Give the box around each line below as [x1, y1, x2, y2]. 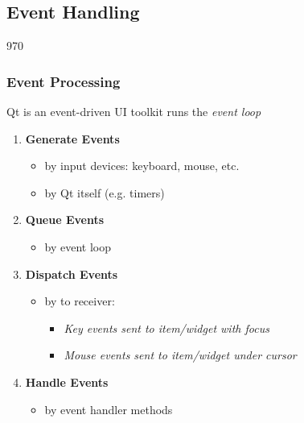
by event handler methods [44, 400, 173, 417]
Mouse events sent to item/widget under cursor [64, 346, 297, 363]
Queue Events [25, 211, 105, 228]
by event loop [44, 238, 112, 255]
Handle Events [25, 373, 109, 390]
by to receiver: [44, 292, 115, 309]
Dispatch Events [25, 265, 118, 282]
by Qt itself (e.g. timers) [44, 184, 165, 201]
